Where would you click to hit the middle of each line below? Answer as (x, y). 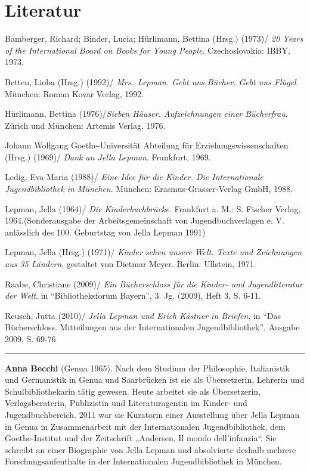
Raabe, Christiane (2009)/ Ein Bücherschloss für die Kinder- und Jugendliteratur (154, 283)
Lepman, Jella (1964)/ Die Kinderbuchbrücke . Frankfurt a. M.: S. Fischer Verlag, (153, 208)
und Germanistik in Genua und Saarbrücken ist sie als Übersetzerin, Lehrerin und (155, 379)
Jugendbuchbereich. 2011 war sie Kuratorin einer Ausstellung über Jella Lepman (152, 414)
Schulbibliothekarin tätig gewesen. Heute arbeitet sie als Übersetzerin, (133, 391)
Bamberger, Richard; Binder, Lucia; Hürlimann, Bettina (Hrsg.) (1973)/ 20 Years (154, 38)
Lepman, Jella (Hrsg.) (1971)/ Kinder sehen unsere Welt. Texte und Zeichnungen (154, 252)
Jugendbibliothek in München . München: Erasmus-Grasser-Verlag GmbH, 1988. (149, 189)
